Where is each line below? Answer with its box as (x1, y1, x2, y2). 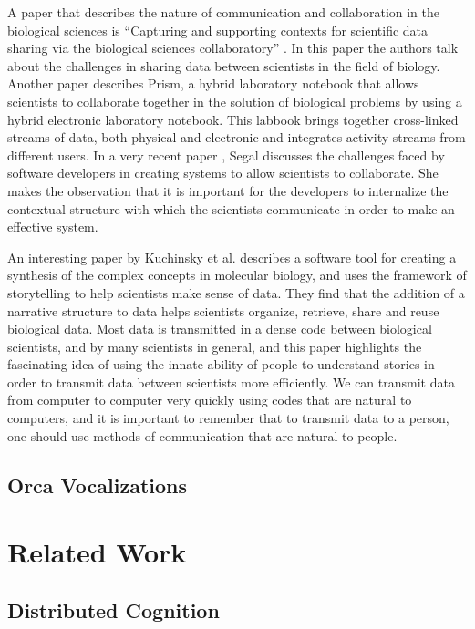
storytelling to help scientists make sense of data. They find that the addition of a (7, 283, 465, 302)
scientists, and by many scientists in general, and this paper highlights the (7, 336, 422, 356)
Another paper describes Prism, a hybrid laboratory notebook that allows (7, 74, 419, 93)
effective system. (7, 217, 98, 236)
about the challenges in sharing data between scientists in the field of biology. (7, 56, 440, 75)
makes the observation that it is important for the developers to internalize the (7, 180, 449, 200)
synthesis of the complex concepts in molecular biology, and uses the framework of (7, 265, 467, 284)
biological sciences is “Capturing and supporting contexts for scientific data (7, 20, 429, 39)
